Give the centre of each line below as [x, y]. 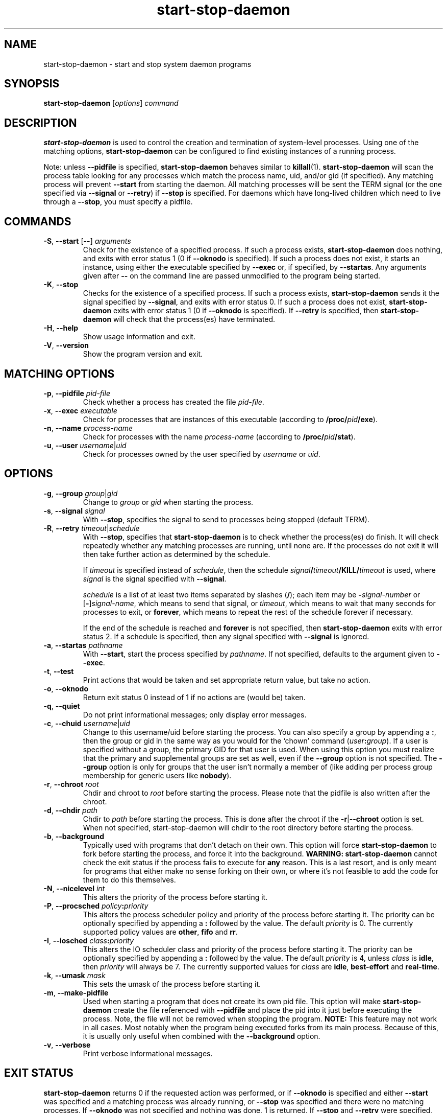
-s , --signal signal [74, 511]
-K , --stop [61, 285]
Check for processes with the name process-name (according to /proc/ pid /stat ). [219, 436]
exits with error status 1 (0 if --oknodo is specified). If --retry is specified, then [246, 311]
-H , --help [61, 328]
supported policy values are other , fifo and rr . [160, 932]
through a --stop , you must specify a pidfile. [118, 202]
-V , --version [66, 345]
